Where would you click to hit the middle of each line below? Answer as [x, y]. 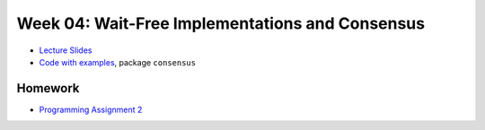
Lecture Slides [66, 50]
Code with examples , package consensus [118, 62]
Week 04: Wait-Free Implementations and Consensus [221, 23]
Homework [48, 88]
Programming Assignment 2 [91, 109]
